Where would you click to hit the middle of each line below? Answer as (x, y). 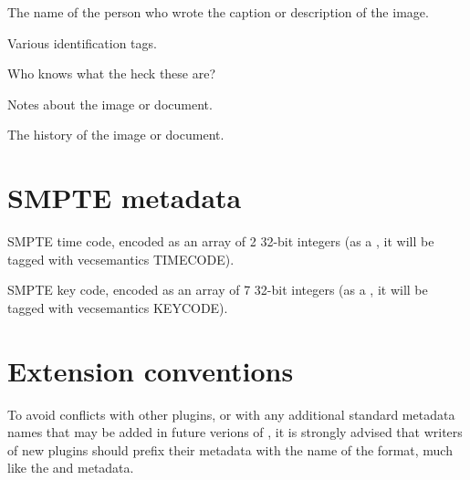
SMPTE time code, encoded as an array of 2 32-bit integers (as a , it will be (221, 241)
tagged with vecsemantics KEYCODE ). (118, 307)
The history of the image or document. (116, 135)
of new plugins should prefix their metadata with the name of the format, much (230, 449)
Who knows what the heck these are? (112, 73)
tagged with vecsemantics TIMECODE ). (121, 259)
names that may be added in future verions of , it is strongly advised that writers (235, 432)
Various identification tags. (82, 42)
